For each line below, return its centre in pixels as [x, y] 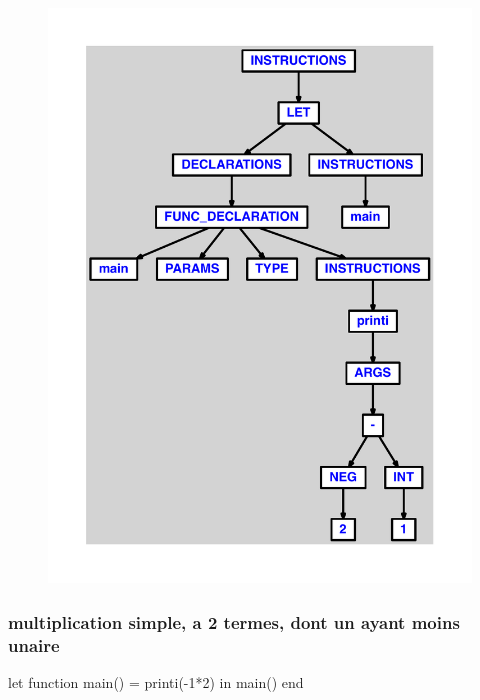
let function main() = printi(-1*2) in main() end [156, 681]
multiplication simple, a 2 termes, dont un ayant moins [234, 621]
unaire [34, 644]
